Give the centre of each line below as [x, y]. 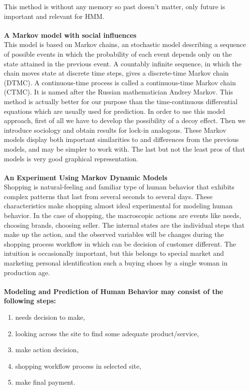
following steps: [30, 301]
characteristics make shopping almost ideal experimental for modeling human [118, 206]
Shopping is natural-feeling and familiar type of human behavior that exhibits [119, 187]
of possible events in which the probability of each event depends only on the [118, 54]
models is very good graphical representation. [71, 158]
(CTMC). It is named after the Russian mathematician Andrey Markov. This [118, 92]
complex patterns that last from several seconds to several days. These [108, 196]
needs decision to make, [50, 317]
